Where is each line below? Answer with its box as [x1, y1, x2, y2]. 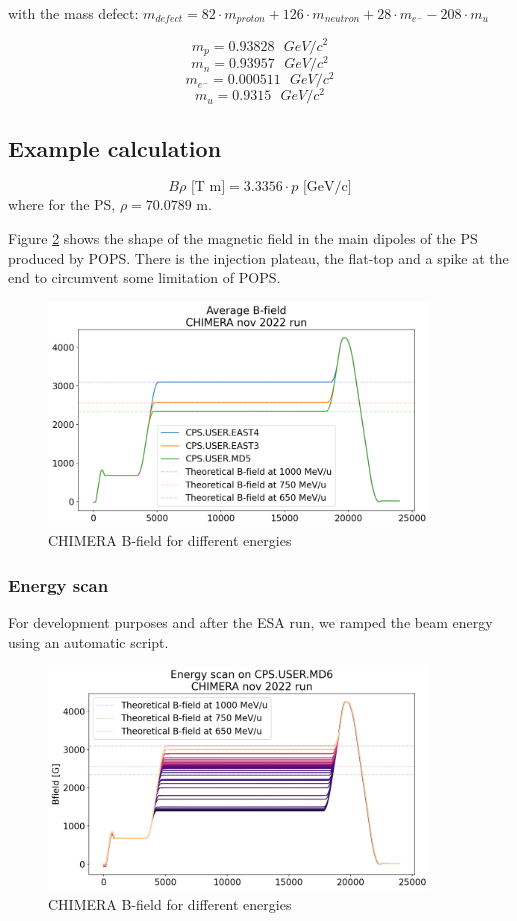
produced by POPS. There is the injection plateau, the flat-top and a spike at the [8, 247, 509, 268]
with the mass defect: [8, 3, 139, 23]
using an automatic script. [8, 631, 169, 652]
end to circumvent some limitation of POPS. [8, 267, 281, 288]
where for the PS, [8, 194, 116, 215]
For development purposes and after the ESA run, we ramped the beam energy [8, 611, 493, 632]
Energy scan [8, 572, 109, 597]
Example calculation [8, 132, 222, 163]
